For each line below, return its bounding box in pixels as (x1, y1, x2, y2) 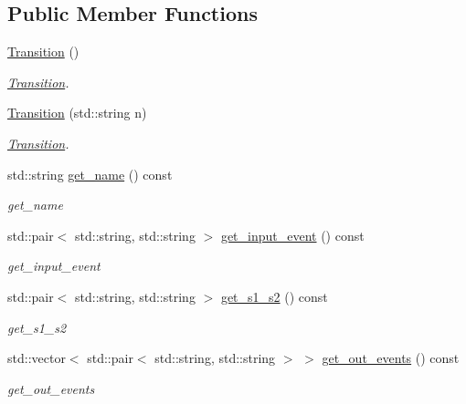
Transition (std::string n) (7, 103, 147, 122)
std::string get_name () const (7, 164, 173, 183)
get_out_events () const (322, 348, 460, 368)
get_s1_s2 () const (220, 286, 328, 306)
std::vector (7, 348, 66, 368)
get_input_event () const (220, 225, 365, 244)
